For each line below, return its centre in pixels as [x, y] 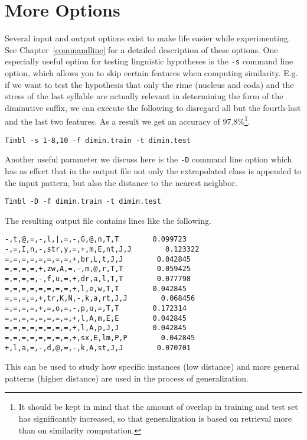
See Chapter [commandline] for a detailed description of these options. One [141, 49]
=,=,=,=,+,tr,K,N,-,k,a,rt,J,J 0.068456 [100, 299]
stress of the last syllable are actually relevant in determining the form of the [144, 96]
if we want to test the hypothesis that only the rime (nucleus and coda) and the [149, 84]
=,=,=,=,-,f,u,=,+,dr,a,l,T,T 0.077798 [98, 278]
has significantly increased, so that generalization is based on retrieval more [155, 418]
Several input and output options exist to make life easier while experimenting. [148, 38]
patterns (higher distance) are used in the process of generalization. [127, 378]
